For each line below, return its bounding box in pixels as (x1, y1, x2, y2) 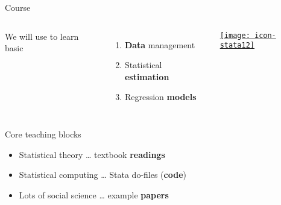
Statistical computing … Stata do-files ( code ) (19, 168, 186, 181)
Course (5, 1, 31, 13)
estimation (124, 70, 169, 83)
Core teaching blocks (5, 127, 81, 140)
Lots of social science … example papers (19, 188, 169, 201)
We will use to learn (5, 30, 79, 42)
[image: (219, 31, 250, 40)
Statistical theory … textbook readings (19, 148, 165, 160)
